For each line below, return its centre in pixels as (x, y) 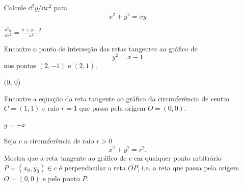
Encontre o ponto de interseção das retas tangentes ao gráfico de (101, 48)
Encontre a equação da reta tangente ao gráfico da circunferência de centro (117, 98)
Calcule (15, 7)
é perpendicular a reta (92, 167)
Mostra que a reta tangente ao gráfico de (65, 158)
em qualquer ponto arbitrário (178, 158)
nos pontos (20, 65)
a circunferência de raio (59, 141)
